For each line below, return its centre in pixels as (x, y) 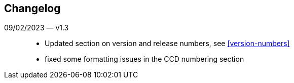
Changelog (32, 8)
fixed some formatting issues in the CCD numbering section (144, 59)
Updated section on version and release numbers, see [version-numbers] (167, 44)
